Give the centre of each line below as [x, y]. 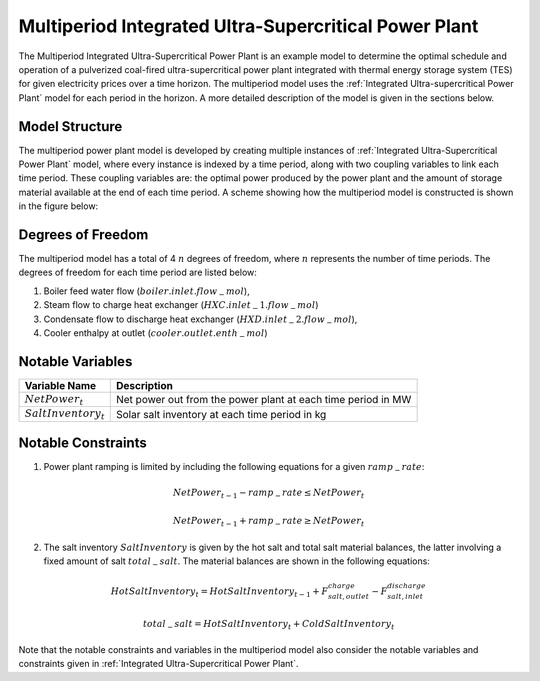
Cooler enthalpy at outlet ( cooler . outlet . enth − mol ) [156, 334]
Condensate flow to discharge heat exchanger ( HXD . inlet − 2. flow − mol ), [200, 320]
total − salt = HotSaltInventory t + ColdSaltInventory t [268, 625]
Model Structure [70, 126]
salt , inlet [405, 596]
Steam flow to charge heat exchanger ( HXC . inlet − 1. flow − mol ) [181, 306]
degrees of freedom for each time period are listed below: [137, 272]
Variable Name [60, 385]
